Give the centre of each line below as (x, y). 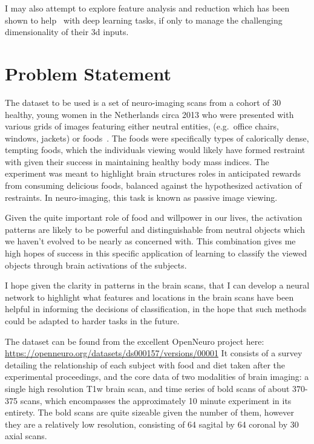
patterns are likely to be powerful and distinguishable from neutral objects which (155, 229)
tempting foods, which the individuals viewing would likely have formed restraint (155, 150)
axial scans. (26, 436)
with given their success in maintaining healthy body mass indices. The (137, 161)
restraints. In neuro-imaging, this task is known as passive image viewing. (141, 197)
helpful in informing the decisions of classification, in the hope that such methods (156, 309)
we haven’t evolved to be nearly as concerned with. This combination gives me (150, 241)
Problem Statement (88, 73)
